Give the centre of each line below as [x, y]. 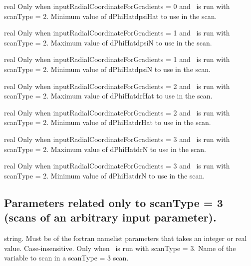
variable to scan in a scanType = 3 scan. [66, 258]
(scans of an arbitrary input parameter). [110, 217]
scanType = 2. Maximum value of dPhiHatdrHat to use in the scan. [108, 96]
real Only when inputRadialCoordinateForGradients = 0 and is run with [117, 6]
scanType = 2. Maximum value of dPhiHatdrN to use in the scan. [105, 149]
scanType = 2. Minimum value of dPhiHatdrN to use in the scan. [105, 175]
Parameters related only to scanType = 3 [114, 202]
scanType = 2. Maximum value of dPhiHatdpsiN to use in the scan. [108, 42]
